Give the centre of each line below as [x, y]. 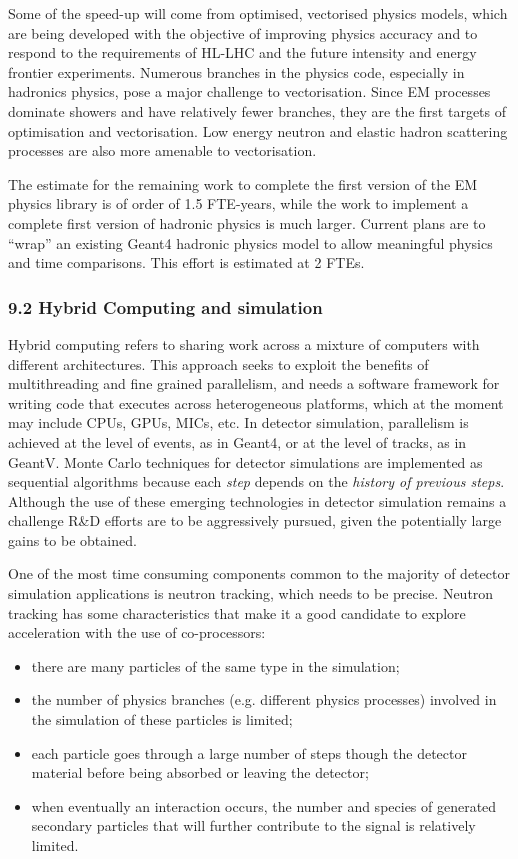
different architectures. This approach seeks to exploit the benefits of [218, 363]
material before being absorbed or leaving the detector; [200, 772]
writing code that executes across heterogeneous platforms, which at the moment [256, 402]
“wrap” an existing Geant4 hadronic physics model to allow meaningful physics [250, 242]
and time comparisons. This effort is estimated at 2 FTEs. [186, 262]
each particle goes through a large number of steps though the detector [249, 752]
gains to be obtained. [72, 539]
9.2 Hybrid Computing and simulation [165, 306]
